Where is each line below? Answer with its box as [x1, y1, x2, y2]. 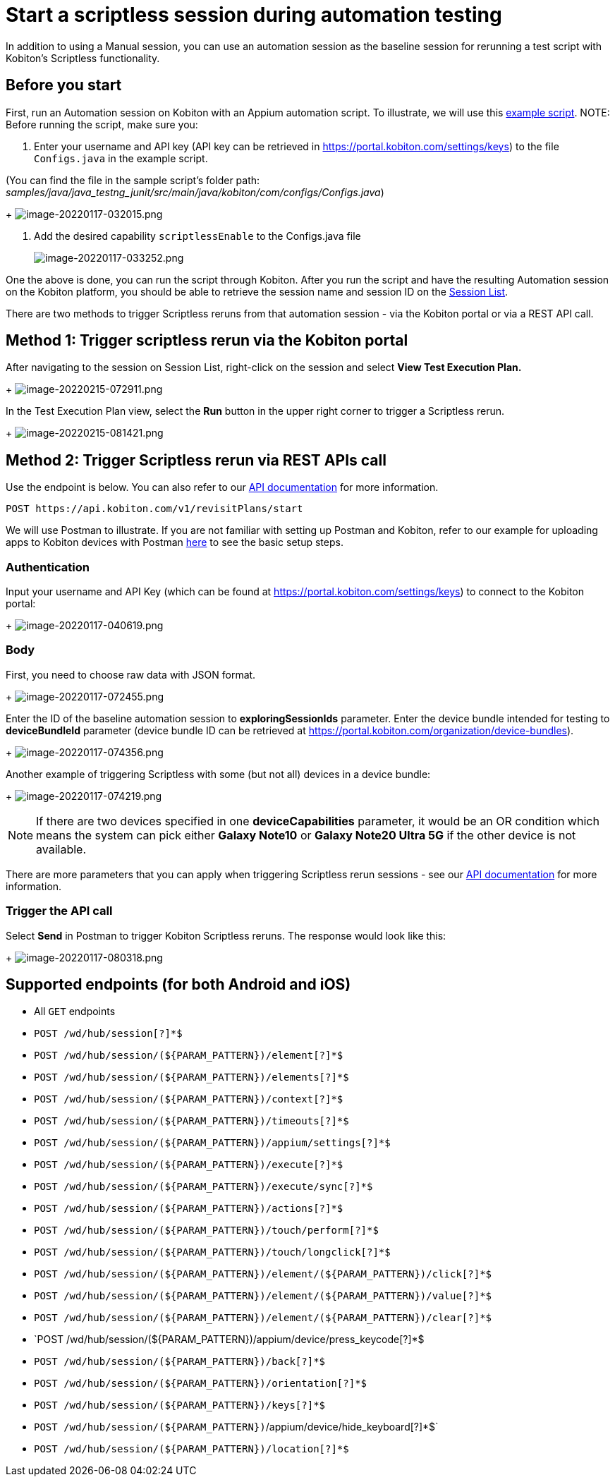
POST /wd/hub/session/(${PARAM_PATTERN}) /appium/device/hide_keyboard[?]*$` [34, 1421, 439, 1433]
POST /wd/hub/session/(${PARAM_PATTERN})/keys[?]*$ [34, 1399, 326, 1411]
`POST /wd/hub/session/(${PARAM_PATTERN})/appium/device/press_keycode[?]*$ [34, 1333, 425, 1346]
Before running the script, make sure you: [6, 118, 198, 130]
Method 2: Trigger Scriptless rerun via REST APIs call [6, 451, 386, 469]
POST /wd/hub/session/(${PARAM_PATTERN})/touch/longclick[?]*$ [34, 1246, 391, 1258]
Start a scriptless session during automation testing [6, 3, 502, 27]
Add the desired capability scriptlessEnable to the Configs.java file [34, 229, 361, 242]
